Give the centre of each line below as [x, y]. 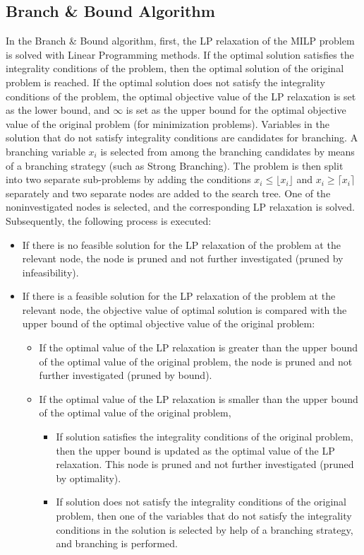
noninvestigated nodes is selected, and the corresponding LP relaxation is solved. [180, 207]
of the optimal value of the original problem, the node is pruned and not [196, 361]
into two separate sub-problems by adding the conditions [128, 179]
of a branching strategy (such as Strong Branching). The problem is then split [175, 165]
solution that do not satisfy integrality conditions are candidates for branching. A [182, 138]
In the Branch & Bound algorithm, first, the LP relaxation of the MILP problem [180, 41]
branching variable [45, 151]
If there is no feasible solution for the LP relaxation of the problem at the [181, 244]
